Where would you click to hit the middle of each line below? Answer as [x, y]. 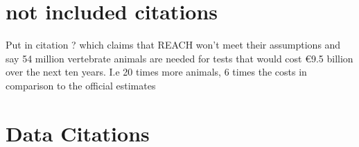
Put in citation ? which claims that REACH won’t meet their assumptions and [173, 45]
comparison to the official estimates [81, 85]
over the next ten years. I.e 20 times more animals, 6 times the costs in [156, 72]
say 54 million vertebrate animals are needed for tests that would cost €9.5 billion [179, 58]
